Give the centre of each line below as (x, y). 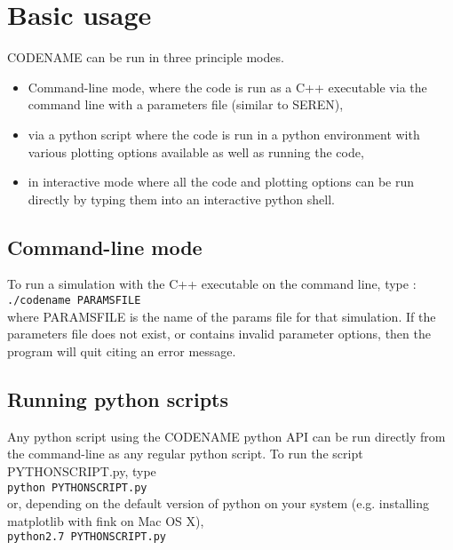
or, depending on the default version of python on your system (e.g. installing (218, 503)
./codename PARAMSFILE (74, 301)
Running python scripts (118, 399)
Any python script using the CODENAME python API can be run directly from (226, 436)
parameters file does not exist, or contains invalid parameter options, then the (219, 334)
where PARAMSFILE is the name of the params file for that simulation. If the (222, 316)
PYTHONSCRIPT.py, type (82, 470)
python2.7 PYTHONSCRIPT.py (87, 537)
